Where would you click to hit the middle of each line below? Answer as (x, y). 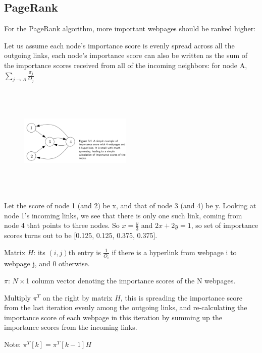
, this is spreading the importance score (181, 297)
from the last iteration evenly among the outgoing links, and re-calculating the (126, 307)
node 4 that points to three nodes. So (62, 225)
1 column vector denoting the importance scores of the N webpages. (131, 280)
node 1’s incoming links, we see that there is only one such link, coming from (123, 215)
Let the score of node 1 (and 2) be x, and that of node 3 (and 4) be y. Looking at (130, 205)
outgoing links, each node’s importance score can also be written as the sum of (126, 55)
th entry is (85, 252)
